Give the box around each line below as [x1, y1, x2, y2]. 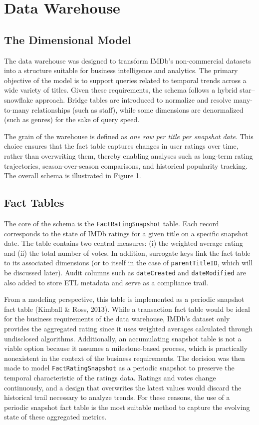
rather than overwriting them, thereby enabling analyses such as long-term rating [4, 150, 253, 161]
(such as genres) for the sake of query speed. [4, 114, 140, 125]
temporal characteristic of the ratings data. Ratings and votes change [4, 372, 216, 383]
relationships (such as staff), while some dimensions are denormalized [31, 104, 244, 115]
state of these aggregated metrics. [4, 411, 107, 422]
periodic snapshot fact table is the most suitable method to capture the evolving [4, 401, 250, 412]
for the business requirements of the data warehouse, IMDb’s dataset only [4, 313, 230, 324]
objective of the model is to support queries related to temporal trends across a [4, 75, 247, 85]
